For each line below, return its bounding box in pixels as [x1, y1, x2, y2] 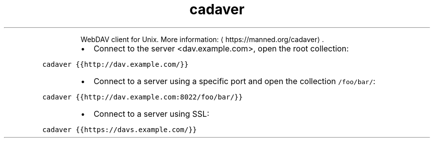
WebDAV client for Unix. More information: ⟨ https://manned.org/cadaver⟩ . [80, 35, 324, 44]
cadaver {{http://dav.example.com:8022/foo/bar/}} [42, 93, 243, 101]
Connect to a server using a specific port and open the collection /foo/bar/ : [93, 76, 376, 86]
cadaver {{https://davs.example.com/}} [42, 125, 197, 134]
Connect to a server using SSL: [93, 108, 210, 119]
